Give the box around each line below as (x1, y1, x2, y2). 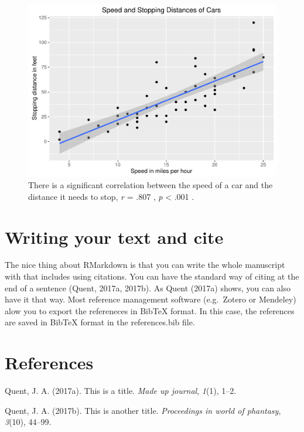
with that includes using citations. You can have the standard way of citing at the (5, 270, 299, 283)
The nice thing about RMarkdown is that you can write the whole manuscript (5, 258, 285, 271)
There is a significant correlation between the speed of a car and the (28, 179, 273, 191)
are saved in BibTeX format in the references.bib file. (5, 316, 195, 328)
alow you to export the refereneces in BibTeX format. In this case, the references (5, 304, 295, 317)
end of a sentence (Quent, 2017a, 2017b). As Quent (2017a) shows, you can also (5, 281, 291, 294)
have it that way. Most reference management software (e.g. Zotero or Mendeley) (5, 293, 296, 305)
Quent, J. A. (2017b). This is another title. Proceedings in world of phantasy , (5, 404, 281, 416)
